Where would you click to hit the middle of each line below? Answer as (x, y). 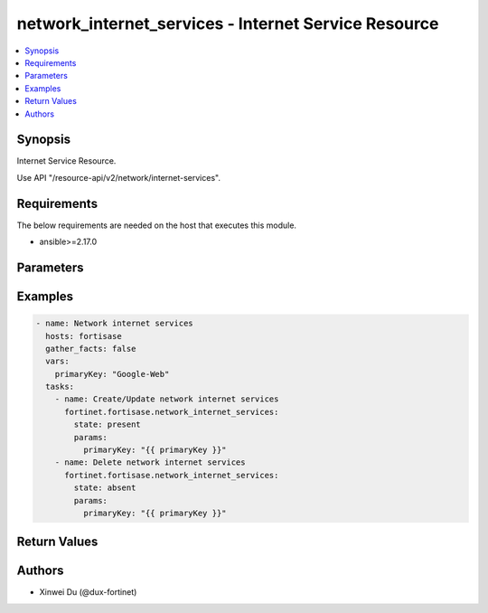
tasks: (60, 387)
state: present (108, 424)
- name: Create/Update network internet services (167, 399)
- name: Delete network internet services (150, 462)
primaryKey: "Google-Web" (112, 374)
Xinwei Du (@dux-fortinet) (88, 592)
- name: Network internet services (114, 324)
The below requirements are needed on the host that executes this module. (157, 225)
